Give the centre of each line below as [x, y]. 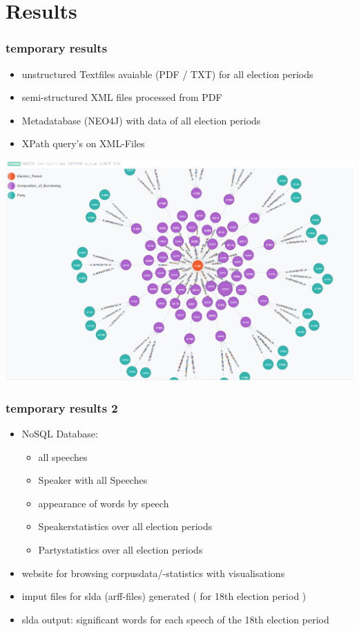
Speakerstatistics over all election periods [125, 526]
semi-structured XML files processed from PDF [122, 97]
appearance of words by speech [104, 503]
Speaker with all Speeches [93, 480]
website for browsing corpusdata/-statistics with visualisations [153, 573]
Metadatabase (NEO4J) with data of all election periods [141, 120]
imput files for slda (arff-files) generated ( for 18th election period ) [164, 596]
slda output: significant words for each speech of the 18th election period [175, 619]
